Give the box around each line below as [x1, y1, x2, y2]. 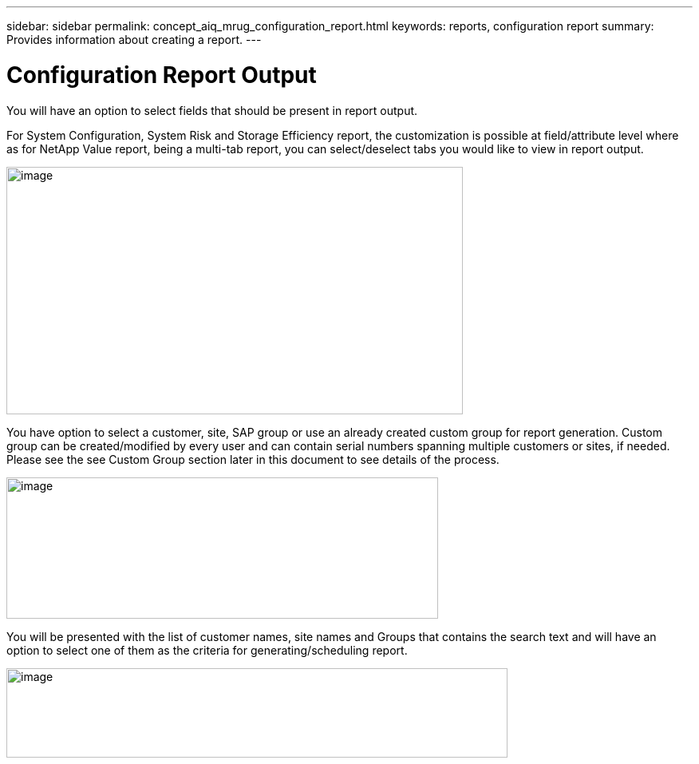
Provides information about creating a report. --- [6, 33, 262, 46]
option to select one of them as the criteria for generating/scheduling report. [6, 643, 408, 657]
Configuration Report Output [6, 61, 317, 89]
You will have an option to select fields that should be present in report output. [6, 103, 418, 117]
